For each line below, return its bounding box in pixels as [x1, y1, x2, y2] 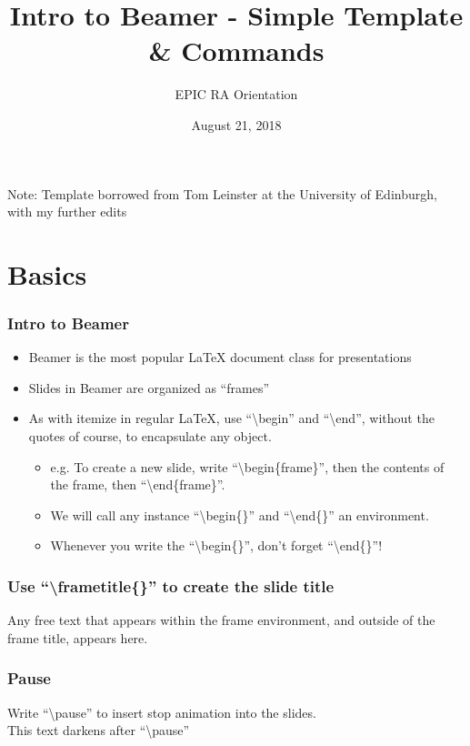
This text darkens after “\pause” [7, 721, 190, 740]
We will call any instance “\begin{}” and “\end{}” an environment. [50, 505, 429, 524]
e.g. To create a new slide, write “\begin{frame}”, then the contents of [50, 457, 445, 476]
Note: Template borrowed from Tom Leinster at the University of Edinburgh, [7, 184, 437, 203]
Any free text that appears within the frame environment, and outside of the [7, 610, 435, 630]
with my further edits [7, 202, 127, 221]
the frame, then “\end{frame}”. [50, 475, 225, 494]
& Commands [148, 32, 325, 69]
